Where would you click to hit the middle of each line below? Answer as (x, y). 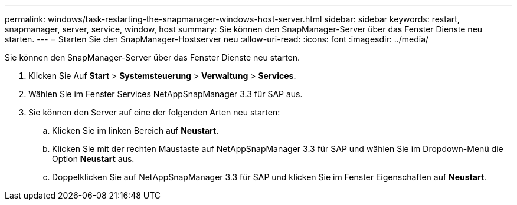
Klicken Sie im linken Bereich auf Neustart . (135, 130)
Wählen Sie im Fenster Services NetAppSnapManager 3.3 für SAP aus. (166, 94)
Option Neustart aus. (93, 159)
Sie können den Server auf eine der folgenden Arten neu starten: (154, 112)
